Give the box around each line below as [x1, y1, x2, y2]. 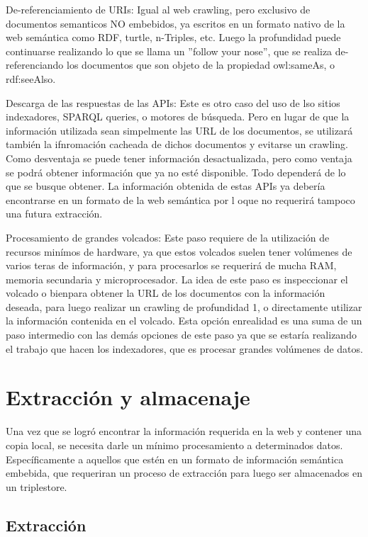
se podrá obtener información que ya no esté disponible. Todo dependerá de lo [6, 164, 346, 179]
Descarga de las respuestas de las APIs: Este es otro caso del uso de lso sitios [6, 95, 340, 110]
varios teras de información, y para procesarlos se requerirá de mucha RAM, [6, 258, 337, 273]
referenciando [6, 57, 64, 72]
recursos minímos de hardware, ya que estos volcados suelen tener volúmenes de [6, 244, 352, 259]
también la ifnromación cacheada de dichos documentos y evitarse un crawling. [6, 137, 348, 152]
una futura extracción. [6, 206, 103, 221]
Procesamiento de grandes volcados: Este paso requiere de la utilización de [6, 230, 330, 244]
